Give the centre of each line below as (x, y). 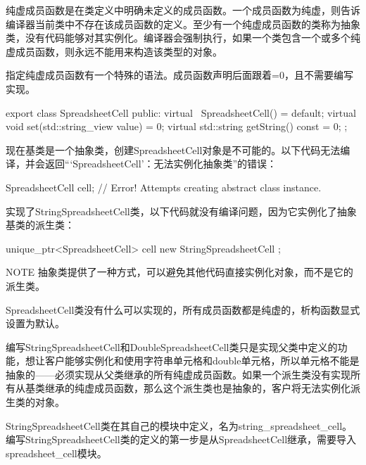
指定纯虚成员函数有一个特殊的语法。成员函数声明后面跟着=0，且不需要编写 (179, 75)
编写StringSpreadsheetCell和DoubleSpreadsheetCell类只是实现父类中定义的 (172, 346)
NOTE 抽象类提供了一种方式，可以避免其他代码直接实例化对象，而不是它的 (179, 272)
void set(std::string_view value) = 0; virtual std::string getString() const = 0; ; (177, 126)
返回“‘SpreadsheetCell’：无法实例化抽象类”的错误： (161, 164)
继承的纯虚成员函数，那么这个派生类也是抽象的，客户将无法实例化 (197, 388)
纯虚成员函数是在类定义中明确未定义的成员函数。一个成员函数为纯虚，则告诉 (183, 10)
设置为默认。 (35, 323)
